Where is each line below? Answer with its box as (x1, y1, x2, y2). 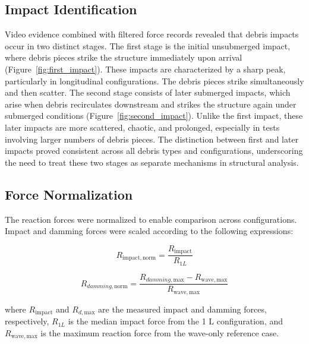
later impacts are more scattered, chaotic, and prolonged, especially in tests (5, 121, 280, 133)
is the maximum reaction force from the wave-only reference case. (40, 326, 279, 339)
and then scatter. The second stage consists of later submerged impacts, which (5, 86, 291, 99)
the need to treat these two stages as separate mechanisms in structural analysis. (5, 156, 299, 168)
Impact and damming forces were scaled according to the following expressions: (5, 225, 294, 237)
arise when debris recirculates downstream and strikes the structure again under (5, 97, 297, 110)
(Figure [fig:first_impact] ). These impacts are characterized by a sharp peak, (5, 62, 286, 75)
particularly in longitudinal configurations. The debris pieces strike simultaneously (5, 74, 304, 87)
